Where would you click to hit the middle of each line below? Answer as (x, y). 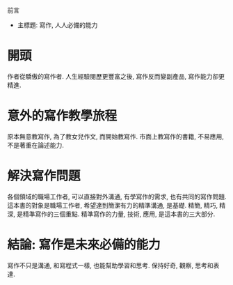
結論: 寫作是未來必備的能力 (84, 245)
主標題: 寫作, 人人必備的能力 (57, 25)
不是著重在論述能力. (36, 145)
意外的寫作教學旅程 (62, 116)
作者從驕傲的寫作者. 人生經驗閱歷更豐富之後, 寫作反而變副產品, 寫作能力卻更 (116, 76)
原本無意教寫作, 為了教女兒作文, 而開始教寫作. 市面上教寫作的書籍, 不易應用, (115, 136)
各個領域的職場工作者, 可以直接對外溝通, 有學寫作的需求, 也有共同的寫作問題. (117, 197)
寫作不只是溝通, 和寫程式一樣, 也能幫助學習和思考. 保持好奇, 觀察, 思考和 (110, 265)
